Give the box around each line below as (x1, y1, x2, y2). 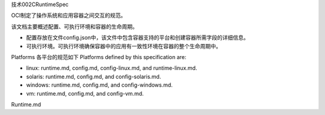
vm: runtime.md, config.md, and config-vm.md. (26, 90, 144, 97)
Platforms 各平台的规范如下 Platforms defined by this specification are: (11, 53, 187, 60)
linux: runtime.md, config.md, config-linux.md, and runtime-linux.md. (26, 64, 197, 72)
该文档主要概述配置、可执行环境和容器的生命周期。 (11, 23, 138, 30)
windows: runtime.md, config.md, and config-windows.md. (26, 81, 173, 89)
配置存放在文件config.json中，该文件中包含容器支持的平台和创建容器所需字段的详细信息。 (26, 34, 249, 42)
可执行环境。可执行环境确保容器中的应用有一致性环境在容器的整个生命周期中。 (26, 42, 221, 49)
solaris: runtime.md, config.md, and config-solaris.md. (26, 73, 161, 80)
